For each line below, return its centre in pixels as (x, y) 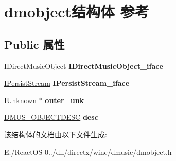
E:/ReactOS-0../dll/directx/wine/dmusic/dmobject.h (88, 152)
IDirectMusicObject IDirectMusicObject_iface (84, 65)
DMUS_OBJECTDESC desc (51, 117)
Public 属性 (34, 44)
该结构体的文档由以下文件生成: (56, 134)
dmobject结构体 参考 (77, 12)
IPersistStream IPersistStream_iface (67, 83)
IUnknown (21, 100)
